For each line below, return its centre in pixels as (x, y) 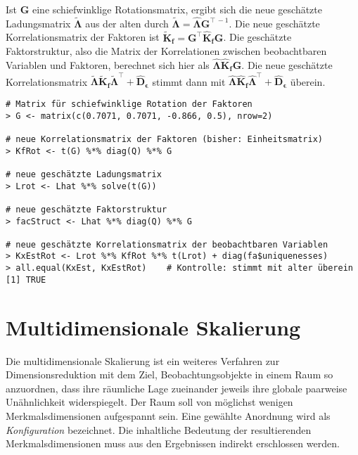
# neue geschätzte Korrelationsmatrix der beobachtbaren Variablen (167, 244)
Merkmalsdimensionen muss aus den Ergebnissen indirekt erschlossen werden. (173, 443)
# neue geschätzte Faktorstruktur (87, 209)
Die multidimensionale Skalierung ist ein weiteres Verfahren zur (143, 360)
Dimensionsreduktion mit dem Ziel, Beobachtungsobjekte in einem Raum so (170, 374)
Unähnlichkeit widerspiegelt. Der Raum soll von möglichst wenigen (149, 402)
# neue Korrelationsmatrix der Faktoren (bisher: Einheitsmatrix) (165, 139)
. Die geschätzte (257, 37)
